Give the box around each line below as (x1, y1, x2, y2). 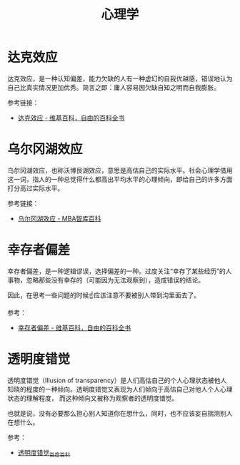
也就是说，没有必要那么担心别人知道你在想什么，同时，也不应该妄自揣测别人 (7, 409, 233, 417)
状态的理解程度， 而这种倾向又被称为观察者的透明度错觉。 (7, 394, 179, 402)
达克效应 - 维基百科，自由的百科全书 (17, 113, 125, 122)
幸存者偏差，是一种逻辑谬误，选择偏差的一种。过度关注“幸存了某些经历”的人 (7, 267, 232, 275)
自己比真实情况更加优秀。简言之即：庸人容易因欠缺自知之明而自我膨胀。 (7, 83, 220, 91)
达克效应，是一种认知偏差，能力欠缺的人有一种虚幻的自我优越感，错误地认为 (7, 74, 233, 83)
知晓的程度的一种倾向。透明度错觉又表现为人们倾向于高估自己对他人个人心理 (7, 384, 233, 393)
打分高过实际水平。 (7, 183, 64, 193)
